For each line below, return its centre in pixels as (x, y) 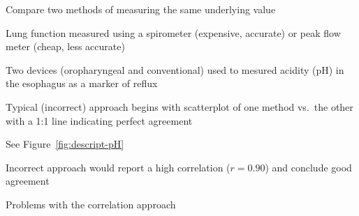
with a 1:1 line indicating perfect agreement (99, 120)
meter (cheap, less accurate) (65, 46)
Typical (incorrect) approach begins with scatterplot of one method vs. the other (179, 106)
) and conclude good (308, 167)
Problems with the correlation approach (91, 204)
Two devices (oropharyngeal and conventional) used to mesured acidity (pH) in (175, 69)
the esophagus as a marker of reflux (82, 83)
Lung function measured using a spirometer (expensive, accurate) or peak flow (173, 32)
